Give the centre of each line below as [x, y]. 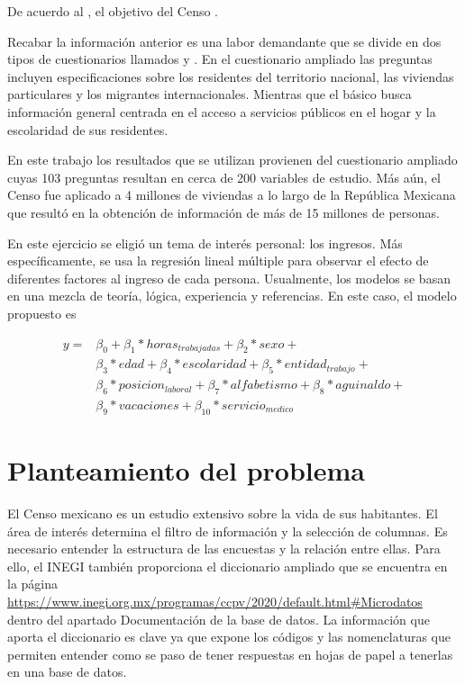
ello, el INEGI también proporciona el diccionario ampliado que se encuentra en [228, 566]
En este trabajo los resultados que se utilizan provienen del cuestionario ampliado [232, 160]
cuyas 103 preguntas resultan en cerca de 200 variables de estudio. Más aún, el [224, 177]
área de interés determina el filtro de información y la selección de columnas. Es [228, 531]
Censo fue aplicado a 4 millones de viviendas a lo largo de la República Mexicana [232, 195]
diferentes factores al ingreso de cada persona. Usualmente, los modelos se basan [229, 278]
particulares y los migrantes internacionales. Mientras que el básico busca [210, 94]
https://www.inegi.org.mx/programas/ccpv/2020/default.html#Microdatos [215, 601]
